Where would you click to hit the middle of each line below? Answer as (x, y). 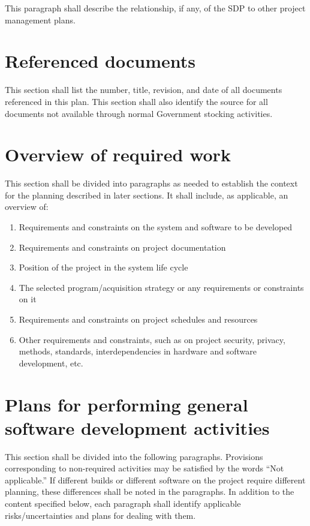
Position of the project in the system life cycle (103, 267)
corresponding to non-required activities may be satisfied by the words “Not (145, 468)
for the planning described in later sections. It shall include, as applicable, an (147, 195)
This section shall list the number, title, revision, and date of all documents (144, 90)
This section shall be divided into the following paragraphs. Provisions (134, 456)
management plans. (40, 19)
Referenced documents (100, 61)
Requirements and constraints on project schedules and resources (138, 319)
